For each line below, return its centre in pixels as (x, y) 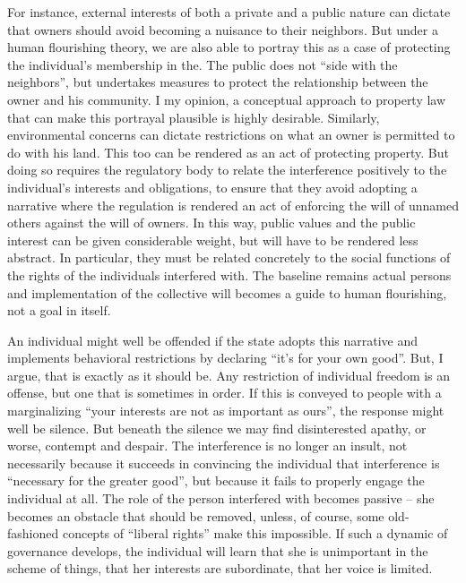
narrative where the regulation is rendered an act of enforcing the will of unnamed (233, 205)
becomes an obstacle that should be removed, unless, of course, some (196, 515)
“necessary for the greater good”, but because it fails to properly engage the (216, 480)
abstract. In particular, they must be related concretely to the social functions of (229, 257)
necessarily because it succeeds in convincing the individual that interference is (224, 463)
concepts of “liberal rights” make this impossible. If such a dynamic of (255, 533)
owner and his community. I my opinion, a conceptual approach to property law (227, 99)
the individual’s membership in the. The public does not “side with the (203, 64)
